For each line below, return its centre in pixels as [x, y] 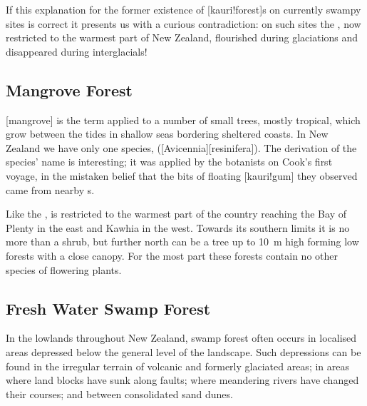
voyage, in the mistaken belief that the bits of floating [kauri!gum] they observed [182, 175]
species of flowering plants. [64, 269]
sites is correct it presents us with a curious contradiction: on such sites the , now [183, 23]
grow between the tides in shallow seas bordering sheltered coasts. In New [167, 134]
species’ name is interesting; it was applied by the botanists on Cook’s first [169, 162]
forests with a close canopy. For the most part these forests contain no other [172, 255]
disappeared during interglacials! [77, 51]
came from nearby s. [50, 189]
